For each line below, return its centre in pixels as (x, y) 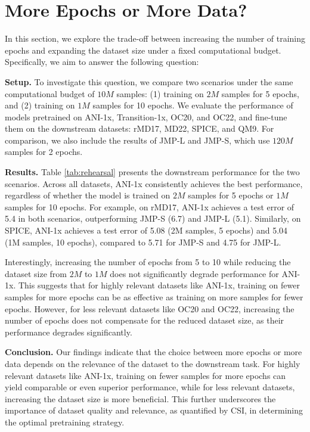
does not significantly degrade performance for (194, 273)
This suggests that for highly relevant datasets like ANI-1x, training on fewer (159, 285)
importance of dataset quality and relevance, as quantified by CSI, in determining (154, 410)
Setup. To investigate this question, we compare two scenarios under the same (149, 81)
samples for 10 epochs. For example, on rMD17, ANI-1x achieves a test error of (150, 206)
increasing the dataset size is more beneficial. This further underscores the (140, 398)
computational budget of (50, 93)
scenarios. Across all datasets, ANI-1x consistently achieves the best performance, (154, 183)
